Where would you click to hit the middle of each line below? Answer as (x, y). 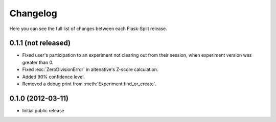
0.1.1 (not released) (40, 43)
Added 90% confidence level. (54, 77)
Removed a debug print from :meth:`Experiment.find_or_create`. (89, 84)
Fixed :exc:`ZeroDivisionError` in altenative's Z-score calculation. (90, 69)
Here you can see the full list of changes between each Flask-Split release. (88, 29)
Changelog (33, 13)
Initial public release (43, 110)
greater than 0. (38, 62)
